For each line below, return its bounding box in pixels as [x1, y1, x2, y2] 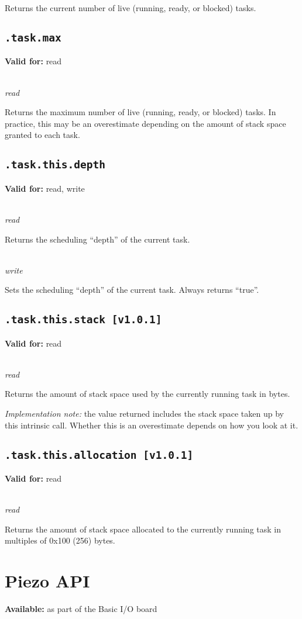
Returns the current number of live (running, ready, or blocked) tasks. [5, 2, 256, 13]
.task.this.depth [5, 158, 105, 171]
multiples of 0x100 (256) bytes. [5, 534, 115, 547]
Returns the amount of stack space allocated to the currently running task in [5, 523, 281, 535]
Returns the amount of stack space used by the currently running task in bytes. [5, 388, 290, 400]
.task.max [5, 31, 61, 44]
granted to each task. [5, 129, 80, 141]
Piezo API [5, 569, 90, 593]
